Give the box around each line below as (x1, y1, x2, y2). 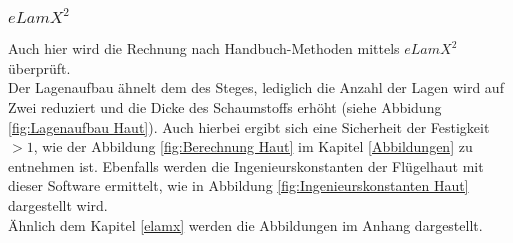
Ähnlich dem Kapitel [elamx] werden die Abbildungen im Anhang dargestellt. (8, 214, 483, 235)
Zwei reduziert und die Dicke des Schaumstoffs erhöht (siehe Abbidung (8, 97, 442, 117)
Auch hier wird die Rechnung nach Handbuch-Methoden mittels (8, 38, 400, 59)
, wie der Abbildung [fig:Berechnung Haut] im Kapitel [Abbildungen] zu (33, 136, 473, 157)
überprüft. (8, 57, 71, 78)
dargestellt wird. (8, 194, 108, 215)
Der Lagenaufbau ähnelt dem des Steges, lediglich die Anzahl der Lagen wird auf (8, 77, 504, 98)
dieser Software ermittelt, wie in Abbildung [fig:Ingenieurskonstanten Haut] (8, 175, 469, 196)
